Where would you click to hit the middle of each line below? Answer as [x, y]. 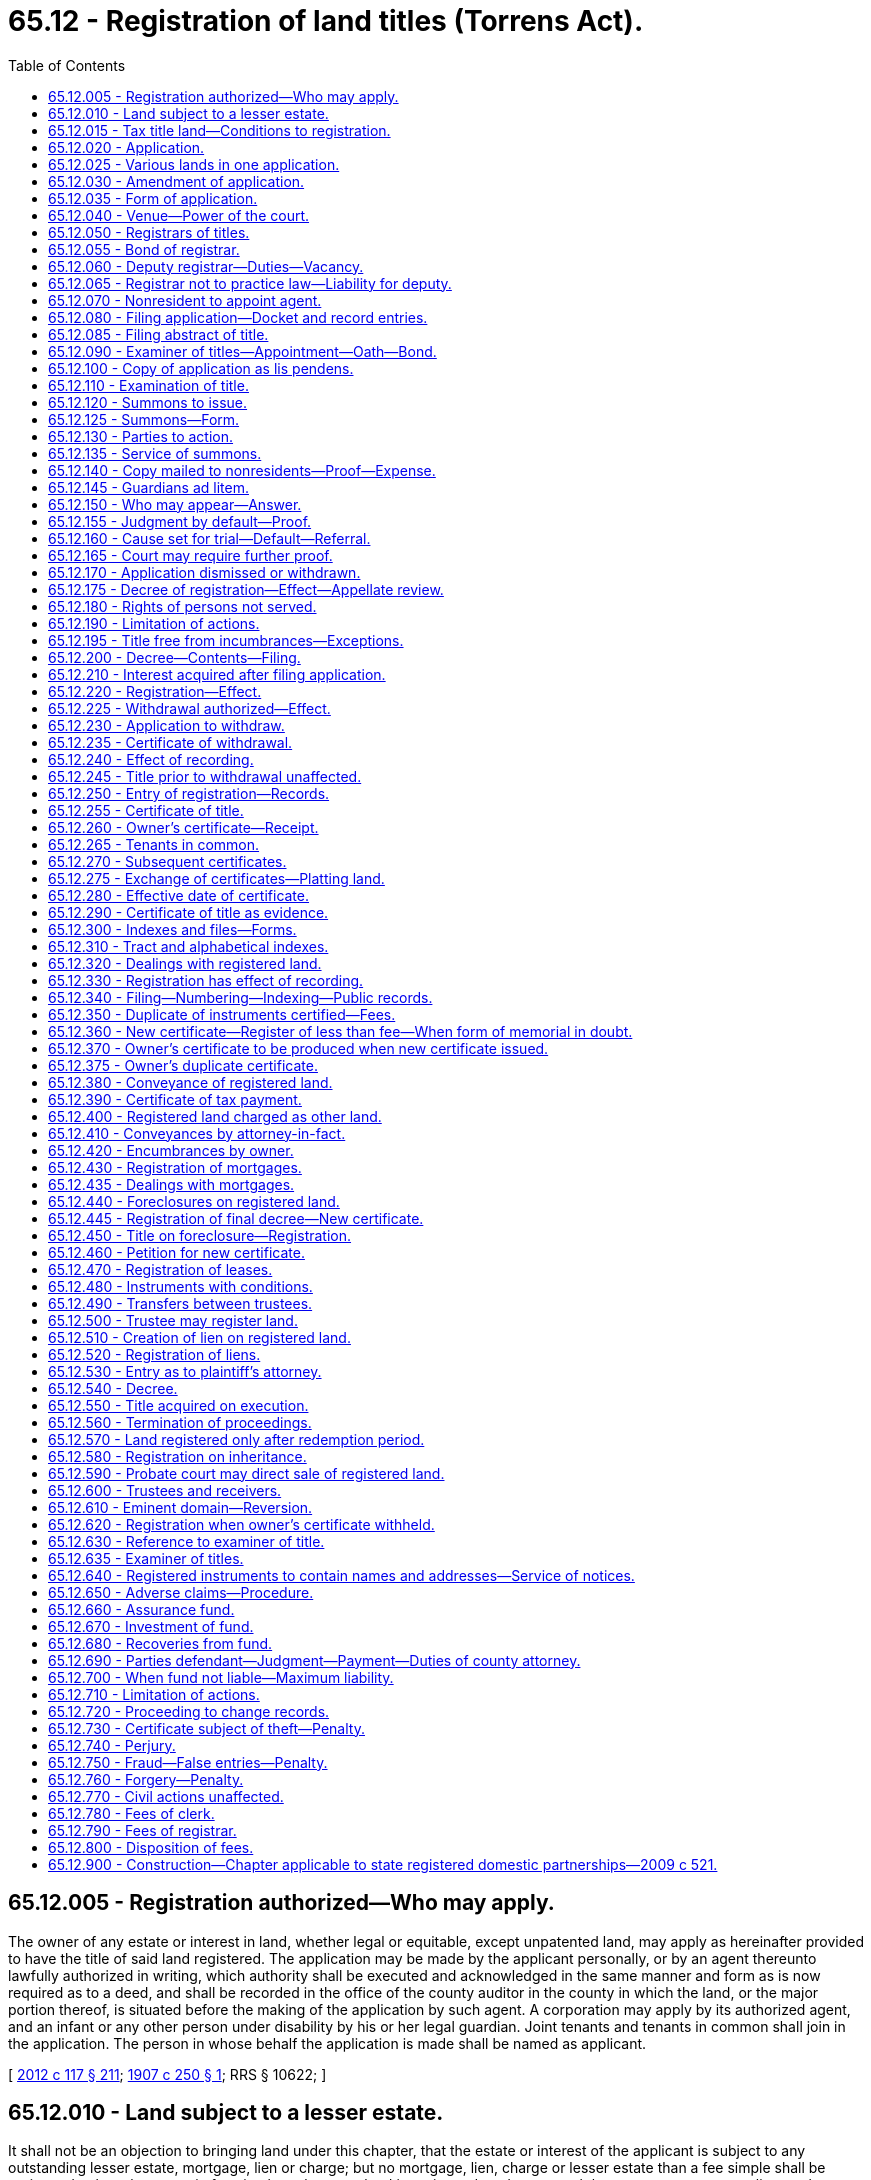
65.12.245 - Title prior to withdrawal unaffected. [205, 776]
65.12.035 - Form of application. [153, 198]
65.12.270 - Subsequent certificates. [167, 861]
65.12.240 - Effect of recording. [151, 759]
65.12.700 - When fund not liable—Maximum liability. [221, 1677]
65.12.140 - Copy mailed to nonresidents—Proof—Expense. [242, 470]
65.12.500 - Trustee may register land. [173, 1320]
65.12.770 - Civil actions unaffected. [166, 1796]
